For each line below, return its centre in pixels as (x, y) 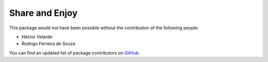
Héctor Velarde (37, 37)
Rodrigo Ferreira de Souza (48, 44)
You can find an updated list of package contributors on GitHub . (74, 53)
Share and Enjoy (43, 13)
